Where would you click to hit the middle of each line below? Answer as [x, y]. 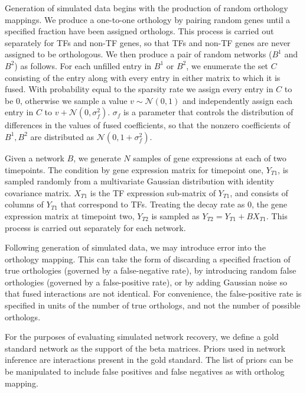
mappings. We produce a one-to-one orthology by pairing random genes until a [147, 19]
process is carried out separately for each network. [95, 227]
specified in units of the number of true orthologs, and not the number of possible [153, 305]
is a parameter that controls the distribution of [208, 112]
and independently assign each [237, 100]
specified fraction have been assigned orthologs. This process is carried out [139, 31]
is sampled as [175, 215]
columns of [24, 204]
